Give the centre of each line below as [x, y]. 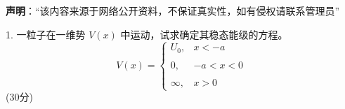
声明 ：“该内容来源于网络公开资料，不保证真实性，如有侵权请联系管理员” [173, 10]
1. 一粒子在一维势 [46, 34]
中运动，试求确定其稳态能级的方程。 [204, 34]
